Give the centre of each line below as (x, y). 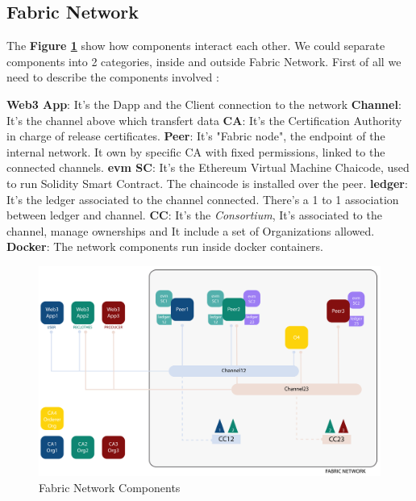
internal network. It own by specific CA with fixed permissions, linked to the (196, 151)
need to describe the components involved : (113, 77)
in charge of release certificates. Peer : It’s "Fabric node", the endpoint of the (196, 136)
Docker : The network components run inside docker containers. (165, 246)
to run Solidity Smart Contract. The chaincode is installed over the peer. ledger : (207, 183)
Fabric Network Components (110, 487)
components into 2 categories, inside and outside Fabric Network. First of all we (204, 61)
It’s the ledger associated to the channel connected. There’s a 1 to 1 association (203, 199)
